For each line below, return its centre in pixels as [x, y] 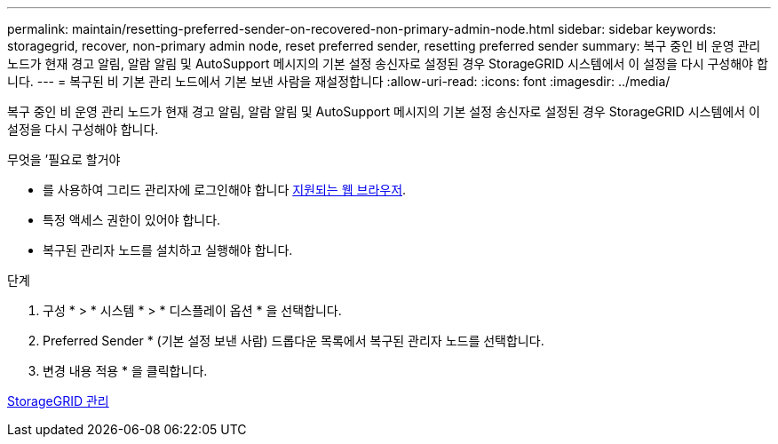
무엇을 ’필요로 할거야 [64, 159]
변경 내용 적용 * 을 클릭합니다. [125, 371]
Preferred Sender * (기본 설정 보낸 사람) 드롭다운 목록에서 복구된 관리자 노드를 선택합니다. [294, 341]
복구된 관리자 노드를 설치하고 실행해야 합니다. [168, 250]
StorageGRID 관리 [58, 401]
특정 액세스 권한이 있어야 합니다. [132, 220]
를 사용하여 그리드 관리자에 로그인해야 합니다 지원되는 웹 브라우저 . [225, 190]
